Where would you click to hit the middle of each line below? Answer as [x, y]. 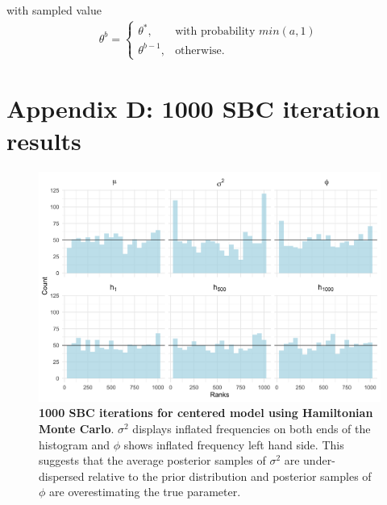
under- [319, 460]
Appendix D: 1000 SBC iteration [193, 109]
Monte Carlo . [77, 428]
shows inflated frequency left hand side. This [234, 444]
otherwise [198, 50]
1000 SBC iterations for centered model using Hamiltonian [206, 413]
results [44, 140]
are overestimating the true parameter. [145, 492]
